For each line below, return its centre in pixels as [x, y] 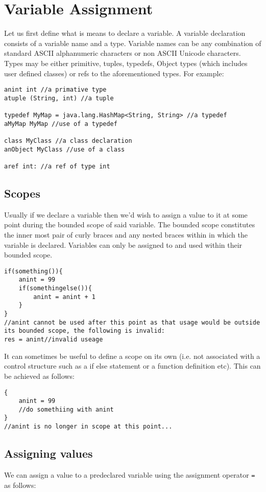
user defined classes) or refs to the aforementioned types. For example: [114, 73]
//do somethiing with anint [66, 409]
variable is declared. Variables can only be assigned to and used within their [123, 244]
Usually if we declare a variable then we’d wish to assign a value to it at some [126, 214]
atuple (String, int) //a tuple [59, 98]
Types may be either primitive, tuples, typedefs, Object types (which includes [126, 63]
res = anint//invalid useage [54, 340]
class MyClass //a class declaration [68, 141]
